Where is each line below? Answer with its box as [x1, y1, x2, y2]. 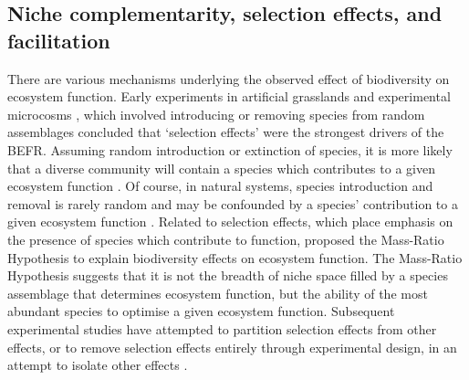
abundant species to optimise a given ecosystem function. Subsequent [7, 301, 395, 321]
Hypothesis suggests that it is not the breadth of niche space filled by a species [7, 266, 448, 285]
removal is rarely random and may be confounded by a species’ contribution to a [7, 194, 458, 213]
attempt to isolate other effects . [7, 355, 188, 375]
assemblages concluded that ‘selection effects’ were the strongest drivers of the [7, 122, 444, 142]
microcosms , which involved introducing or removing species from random [7, 104, 425, 123]
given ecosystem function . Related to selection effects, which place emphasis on [7, 212, 453, 231]
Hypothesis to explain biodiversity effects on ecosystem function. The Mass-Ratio [7, 248, 463, 267]
